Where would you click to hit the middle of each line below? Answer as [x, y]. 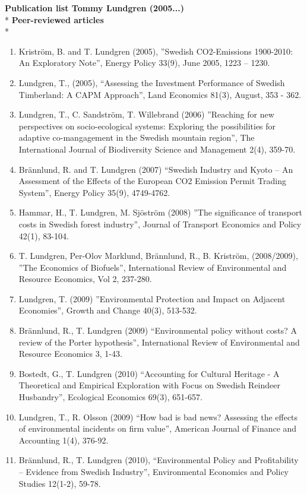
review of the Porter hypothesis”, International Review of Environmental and [159, 342]
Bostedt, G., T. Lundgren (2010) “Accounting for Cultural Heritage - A [149, 373]
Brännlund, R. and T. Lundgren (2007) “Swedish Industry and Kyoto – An [156, 169]
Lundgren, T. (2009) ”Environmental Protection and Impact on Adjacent [152, 298]
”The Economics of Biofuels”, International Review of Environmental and [153, 267]
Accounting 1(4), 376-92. [64, 440]
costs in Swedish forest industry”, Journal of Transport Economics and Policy [160, 224]
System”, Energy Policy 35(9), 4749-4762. [94, 192]
